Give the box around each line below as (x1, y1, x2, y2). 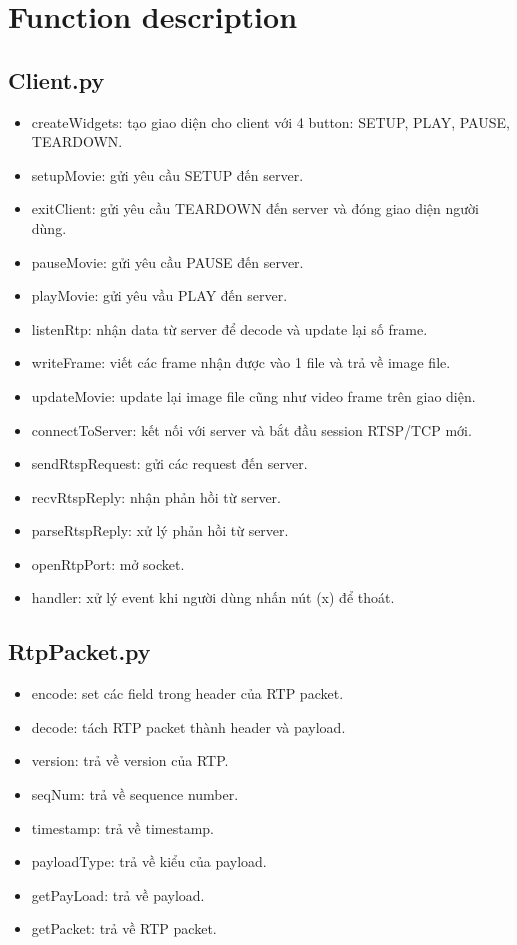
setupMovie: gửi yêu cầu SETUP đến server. (31, 164, 304, 185)
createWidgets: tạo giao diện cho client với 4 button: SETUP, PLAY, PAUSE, (31, 111, 510, 132)
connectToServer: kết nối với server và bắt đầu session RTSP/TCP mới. (31, 419, 472, 440)
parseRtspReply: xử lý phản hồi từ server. (31, 520, 289, 541)
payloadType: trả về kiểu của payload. (31, 851, 267, 872)
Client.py (8, 64, 105, 95)
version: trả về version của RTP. (31, 750, 229, 771)
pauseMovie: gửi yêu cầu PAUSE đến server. (31, 251, 304, 272)
